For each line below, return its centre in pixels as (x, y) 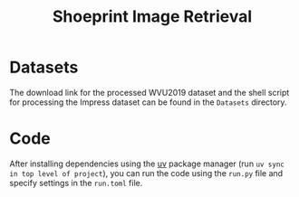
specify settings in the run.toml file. (76, 183)
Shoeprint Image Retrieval (152, 17)
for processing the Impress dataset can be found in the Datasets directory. (148, 102)
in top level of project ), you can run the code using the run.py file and (146, 173)
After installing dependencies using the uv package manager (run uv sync (147, 164)
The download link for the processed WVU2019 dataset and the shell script (149, 92)
